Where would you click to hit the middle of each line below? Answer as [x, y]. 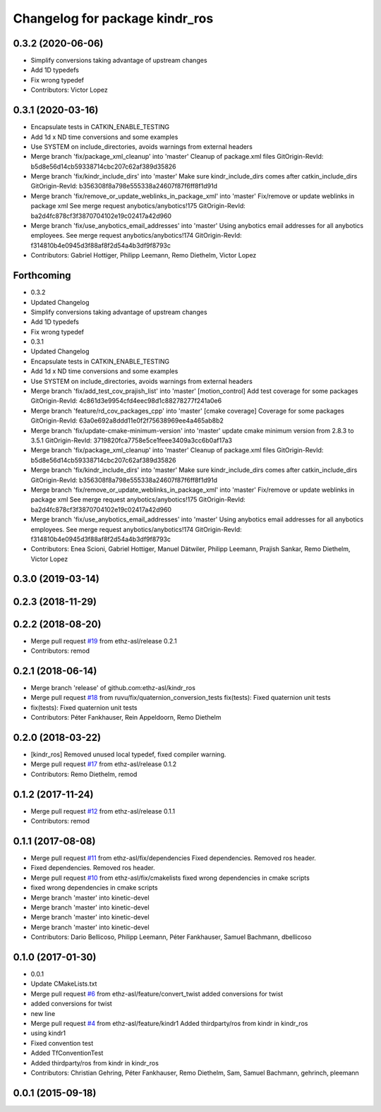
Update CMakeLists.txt [64, 984]
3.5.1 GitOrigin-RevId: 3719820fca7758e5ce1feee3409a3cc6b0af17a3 [132, 440]
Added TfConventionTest [67, 1053]
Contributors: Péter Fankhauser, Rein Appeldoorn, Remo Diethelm [126, 718]
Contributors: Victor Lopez [69, 90]
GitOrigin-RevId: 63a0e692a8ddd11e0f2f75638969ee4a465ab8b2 [127, 421]
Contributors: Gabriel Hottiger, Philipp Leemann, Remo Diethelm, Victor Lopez [144, 255]
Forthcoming [42, 276]
